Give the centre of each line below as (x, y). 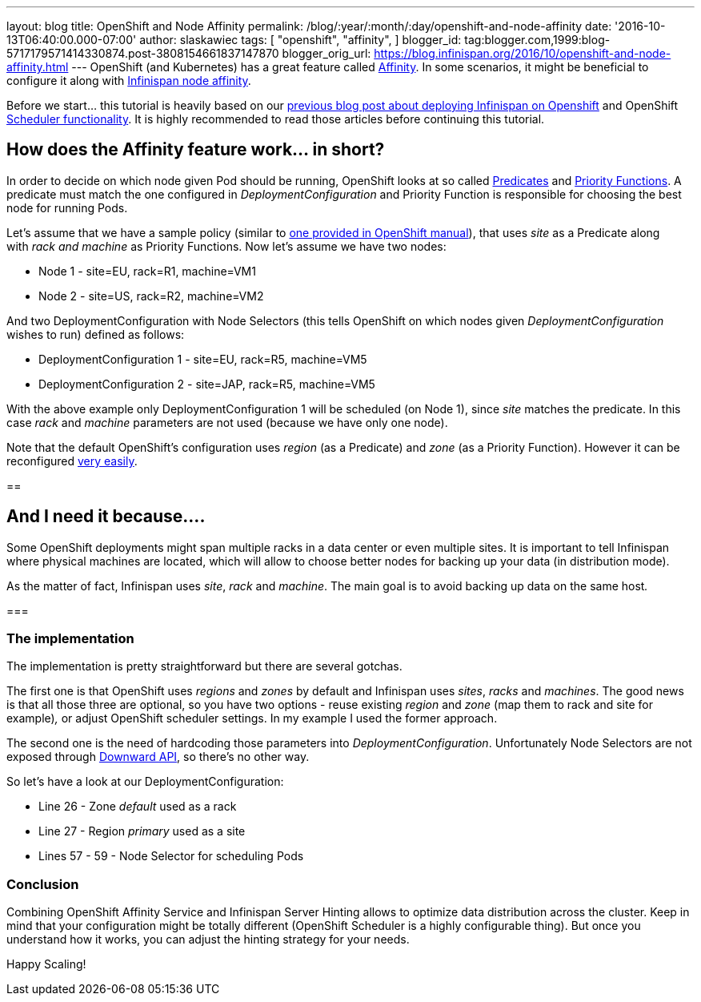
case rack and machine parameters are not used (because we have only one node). (227, 422)
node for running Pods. (67, 207)
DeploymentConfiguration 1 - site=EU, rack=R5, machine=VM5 (203, 359)
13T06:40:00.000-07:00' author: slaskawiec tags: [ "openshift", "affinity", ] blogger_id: (234, 40)
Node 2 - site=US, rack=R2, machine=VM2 (151, 296)
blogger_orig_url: (326, 53)
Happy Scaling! (46, 964)
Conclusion (43, 884)
